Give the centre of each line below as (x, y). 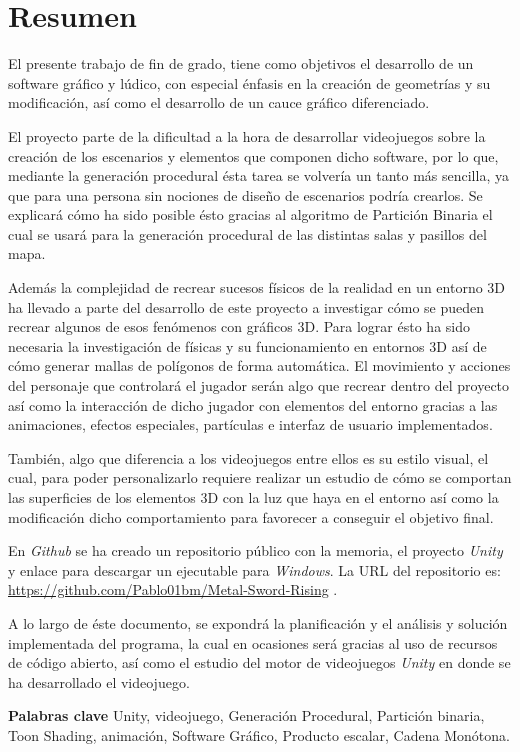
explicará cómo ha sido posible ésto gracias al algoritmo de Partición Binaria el (250, 214)
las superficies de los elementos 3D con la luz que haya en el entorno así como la (253, 497)
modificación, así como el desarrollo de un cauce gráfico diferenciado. (219, 102)
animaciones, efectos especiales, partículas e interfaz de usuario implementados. (250, 424)
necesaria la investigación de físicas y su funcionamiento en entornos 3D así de (247, 345)
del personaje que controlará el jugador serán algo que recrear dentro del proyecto (259, 385)
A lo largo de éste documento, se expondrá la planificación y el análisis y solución (258, 622)
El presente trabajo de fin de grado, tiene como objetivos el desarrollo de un (241, 63)
